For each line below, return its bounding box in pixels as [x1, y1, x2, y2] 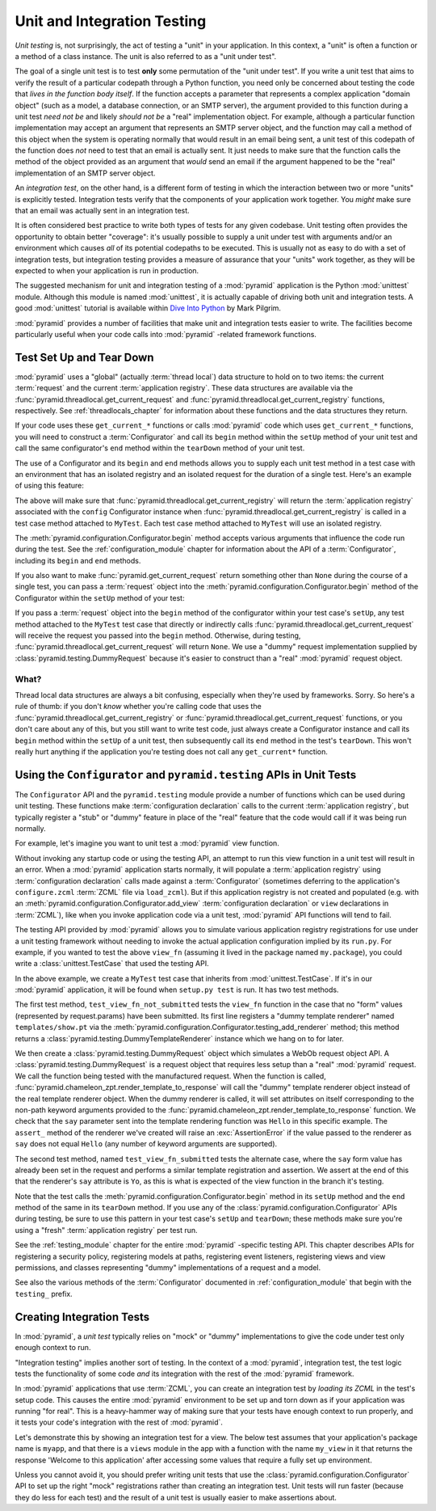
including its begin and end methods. [15, 555, 141, 565]
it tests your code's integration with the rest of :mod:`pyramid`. [15, 1417, 224, 1427]
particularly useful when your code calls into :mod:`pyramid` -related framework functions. [15, 329, 317, 339]
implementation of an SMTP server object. [15, 168, 156, 178]
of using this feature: [15, 481, 84, 491]
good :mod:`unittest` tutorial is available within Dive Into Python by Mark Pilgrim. [15, 303, 282, 313]
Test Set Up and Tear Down [15, 350, 154, 364]
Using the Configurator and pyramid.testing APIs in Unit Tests [15, 768, 357, 782]
